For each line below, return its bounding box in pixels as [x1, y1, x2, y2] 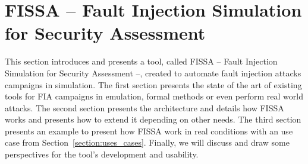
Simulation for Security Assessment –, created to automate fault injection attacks [5, 66, 301, 79]
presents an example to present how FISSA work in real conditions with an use [5, 124, 293, 137]
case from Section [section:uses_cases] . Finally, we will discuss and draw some [5, 136, 290, 149]
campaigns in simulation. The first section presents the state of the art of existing [5, 78, 302, 91]
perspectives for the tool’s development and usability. [5, 148, 199, 160]
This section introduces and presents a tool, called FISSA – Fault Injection [5, 55, 278, 67]
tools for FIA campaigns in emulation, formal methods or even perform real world [5, 90, 303, 102]
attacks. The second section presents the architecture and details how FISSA [5, 101, 284, 114]
